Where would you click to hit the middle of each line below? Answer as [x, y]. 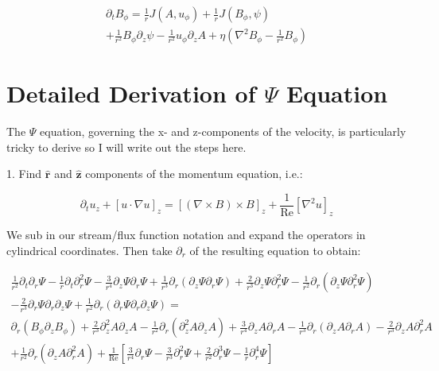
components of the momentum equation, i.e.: [194, 174]
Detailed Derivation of [131, 93]
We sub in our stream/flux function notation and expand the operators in [186, 235]
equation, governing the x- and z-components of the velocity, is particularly [223, 131]
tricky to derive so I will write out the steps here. [126, 147]
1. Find [24, 174]
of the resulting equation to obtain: [275, 250]
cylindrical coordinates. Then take [89, 250]
